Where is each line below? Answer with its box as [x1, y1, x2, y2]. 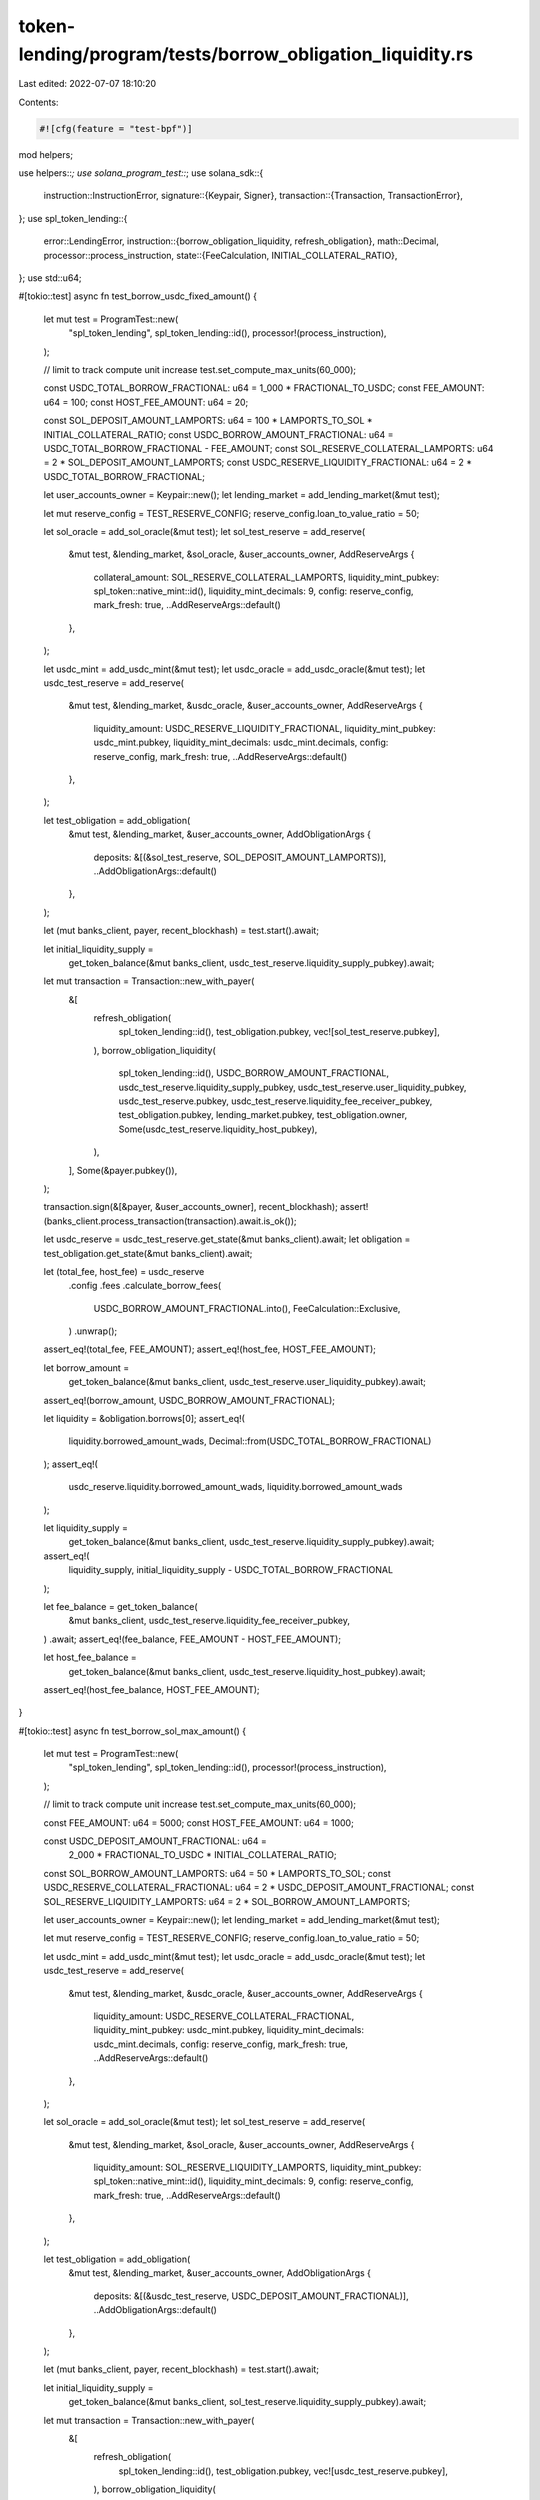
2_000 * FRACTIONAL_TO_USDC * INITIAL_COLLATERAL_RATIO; [68, 1849, 337, 1861]
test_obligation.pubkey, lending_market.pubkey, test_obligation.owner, [118, 1109, 408, 1121]
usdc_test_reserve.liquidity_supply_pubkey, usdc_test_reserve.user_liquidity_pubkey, [118, 1081, 467, 1093]
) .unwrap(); [68, 1325, 118, 1337]
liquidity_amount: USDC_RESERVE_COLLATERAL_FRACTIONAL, [93, 2010, 355, 2022]
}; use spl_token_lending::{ [18, 212, 128, 224]
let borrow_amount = [43, 1361, 130, 1374]
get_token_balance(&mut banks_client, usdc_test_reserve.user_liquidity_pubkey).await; [68, 1376, 427, 1388]
